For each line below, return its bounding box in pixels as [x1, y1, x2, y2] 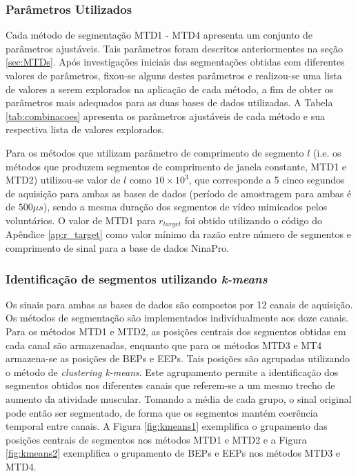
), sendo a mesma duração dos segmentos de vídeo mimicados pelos [43, 199, 328, 214]
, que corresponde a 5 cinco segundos [188, 172, 345, 187]
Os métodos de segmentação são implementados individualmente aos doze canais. [6, 310, 349, 325]
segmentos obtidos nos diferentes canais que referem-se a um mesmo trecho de [6, 378, 335, 393]
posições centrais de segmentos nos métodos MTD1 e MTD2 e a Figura [6, 432, 307, 446]
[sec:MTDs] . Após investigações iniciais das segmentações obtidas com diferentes [6, 54, 345, 69]
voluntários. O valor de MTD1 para [6, 212, 156, 227]
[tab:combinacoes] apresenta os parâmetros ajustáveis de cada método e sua [6, 108, 326, 123]
